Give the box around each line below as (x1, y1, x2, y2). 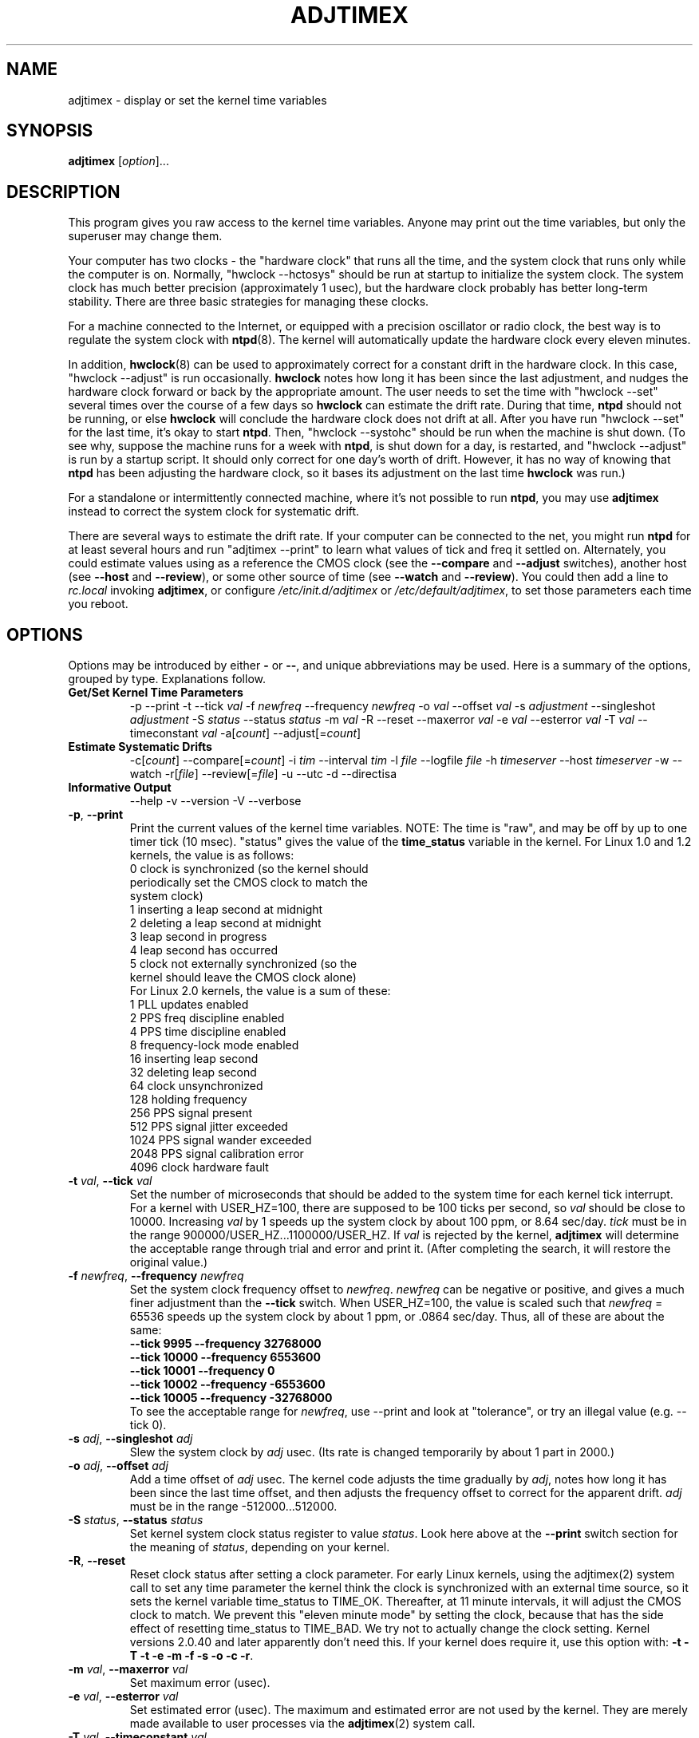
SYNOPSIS (6, 120, 93, 141)
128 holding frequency (129, 1092, 247, 1107)
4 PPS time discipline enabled (129, 1025, 286, 1039)
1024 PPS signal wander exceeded (129, 1133, 312, 1147)
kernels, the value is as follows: (129, 848, 294, 863)
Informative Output (68, 780, 172, 795)
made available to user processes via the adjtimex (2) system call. (129, 1716, 476, 1731)
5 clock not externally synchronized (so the (129, 957, 357, 971)
